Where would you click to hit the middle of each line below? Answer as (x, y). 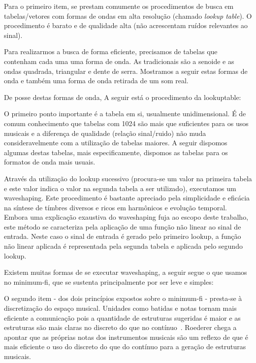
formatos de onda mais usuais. (50, 162)
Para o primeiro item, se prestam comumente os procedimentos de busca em (119, 6)
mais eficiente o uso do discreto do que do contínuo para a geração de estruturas (125, 346)
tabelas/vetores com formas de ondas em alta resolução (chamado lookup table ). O (128, 16)
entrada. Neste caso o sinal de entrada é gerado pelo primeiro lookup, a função (123, 236)
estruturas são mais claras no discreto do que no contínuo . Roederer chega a (120, 327)
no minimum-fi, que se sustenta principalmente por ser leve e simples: (109, 281)
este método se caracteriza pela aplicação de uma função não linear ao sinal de (123, 226)
